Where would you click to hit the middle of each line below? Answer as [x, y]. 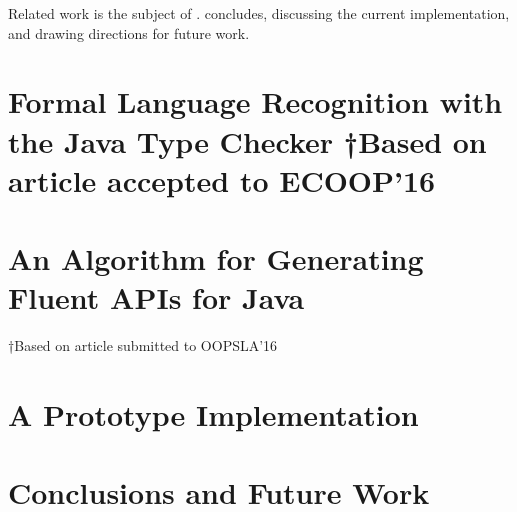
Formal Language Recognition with [255, 101]
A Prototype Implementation [213, 414]
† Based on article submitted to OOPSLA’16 [143, 345]
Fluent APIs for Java [156, 297]
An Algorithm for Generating [216, 258]
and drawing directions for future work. [129, 32]
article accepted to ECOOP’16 [222, 179]
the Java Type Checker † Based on [247, 140]
